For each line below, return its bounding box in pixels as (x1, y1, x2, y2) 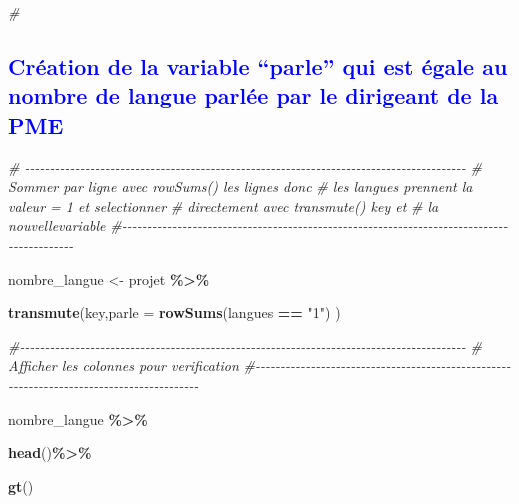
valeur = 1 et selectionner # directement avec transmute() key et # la (8, 195, 439, 216)
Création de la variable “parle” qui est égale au (8, 50, 508, 81)
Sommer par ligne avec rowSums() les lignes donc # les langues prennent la (8, 176, 473, 197)
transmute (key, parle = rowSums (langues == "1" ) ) (8, 302, 341, 323)
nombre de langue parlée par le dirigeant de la (8, 80, 499, 111)
